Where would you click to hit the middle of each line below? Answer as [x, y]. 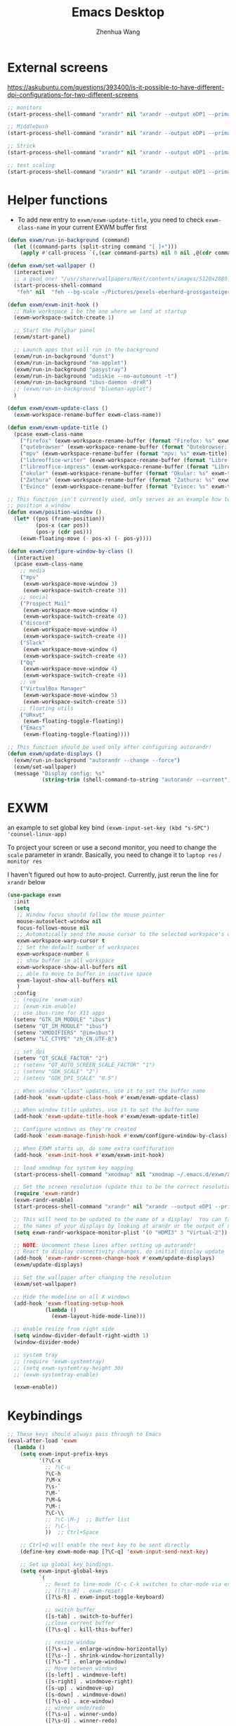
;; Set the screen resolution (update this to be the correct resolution [124, 1187]
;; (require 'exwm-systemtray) [59, 1361]
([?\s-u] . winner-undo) [81, 1714]
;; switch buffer [70, 1610]
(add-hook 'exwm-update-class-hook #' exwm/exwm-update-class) [106, 1097]
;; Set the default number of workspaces [78, 948]
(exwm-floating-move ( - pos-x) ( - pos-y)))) [86, 538]
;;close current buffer [79, 1623]
